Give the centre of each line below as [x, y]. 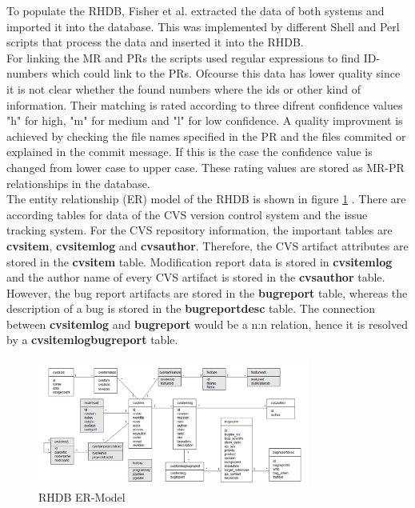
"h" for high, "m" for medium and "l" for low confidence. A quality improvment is [205, 120]
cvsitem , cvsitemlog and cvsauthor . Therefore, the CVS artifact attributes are [207, 245]
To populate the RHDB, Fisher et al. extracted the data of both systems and [196, 10]
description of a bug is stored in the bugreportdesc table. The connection [191, 308]
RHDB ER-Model [82, 496]
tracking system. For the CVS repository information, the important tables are [200, 230]
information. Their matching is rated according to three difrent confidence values [205, 104]
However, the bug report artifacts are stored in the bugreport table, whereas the [207, 292]
